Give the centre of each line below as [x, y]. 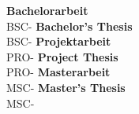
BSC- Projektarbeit [59, 41]
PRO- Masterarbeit [58, 72]
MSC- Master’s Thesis [66, 87]
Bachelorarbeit [47, 10]
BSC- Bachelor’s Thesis [69, 26]
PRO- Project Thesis [62, 56]
